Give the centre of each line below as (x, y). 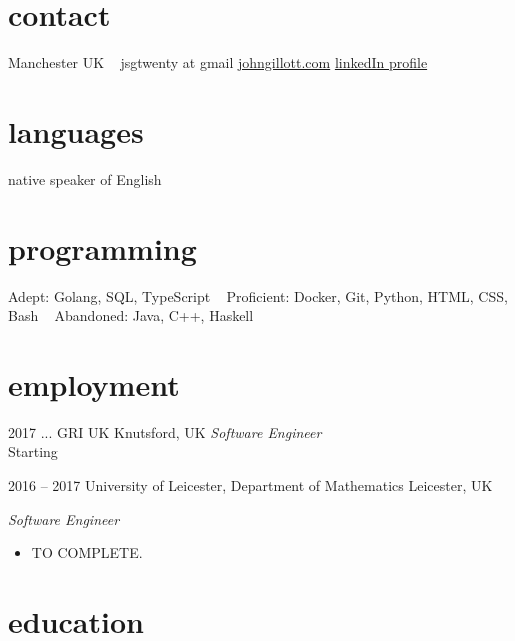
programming (102, 247)
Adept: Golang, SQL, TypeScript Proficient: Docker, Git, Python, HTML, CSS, (258, 295)
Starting (33, 451)
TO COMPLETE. (87, 552)
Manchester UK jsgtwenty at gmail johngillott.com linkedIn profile (218, 62)
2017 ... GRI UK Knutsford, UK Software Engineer (165, 431)
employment (94, 383)
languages (76, 130)
